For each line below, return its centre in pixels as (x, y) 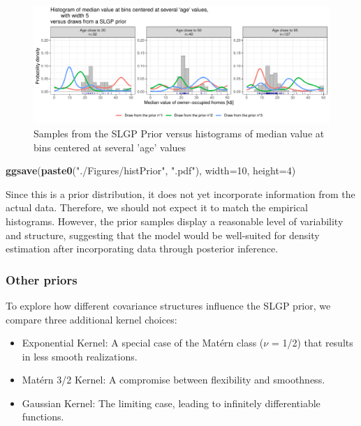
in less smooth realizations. (80, 356)
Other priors (42, 279)
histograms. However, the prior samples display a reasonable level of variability (175, 221)
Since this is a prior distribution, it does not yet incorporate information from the (180, 193)
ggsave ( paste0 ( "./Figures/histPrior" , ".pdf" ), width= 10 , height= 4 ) (151, 170)
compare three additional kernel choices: (91, 319)
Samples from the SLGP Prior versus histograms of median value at (179, 133)
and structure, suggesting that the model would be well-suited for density (163, 235)
